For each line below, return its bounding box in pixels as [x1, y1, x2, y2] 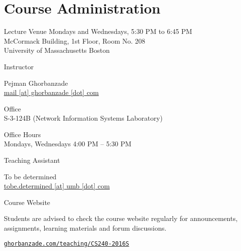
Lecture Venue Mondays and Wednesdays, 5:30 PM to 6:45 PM [4, 26, 192, 36]
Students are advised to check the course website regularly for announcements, [4, 213, 238, 223]
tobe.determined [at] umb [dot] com [4, 181, 110, 191]
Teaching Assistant [4, 155, 60, 165]
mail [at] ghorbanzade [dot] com [4, 87, 99, 97]
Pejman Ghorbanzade [4, 78, 68, 88]
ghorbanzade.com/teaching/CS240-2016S [4, 240, 129, 247]
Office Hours [4, 129, 41, 139]
